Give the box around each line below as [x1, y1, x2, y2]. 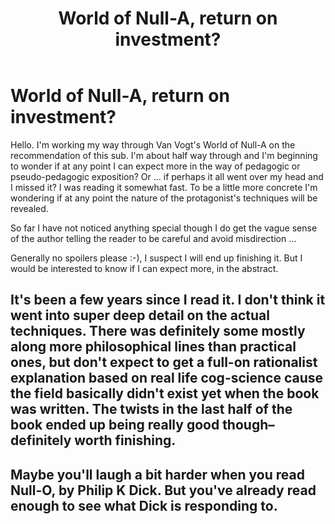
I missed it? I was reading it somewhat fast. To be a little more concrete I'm [10, 181, 318, 193]
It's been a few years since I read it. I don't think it [10, 292, 326, 309]
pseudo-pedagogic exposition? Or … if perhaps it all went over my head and [10, 170, 324, 182]
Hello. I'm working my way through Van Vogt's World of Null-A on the [10, 138, 296, 151]
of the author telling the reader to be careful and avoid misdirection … [10, 232, 297, 244]
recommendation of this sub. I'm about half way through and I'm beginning [10, 149, 318, 161]
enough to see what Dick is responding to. [10, 497, 278, 514]
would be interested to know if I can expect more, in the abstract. [10, 262, 279, 274]
